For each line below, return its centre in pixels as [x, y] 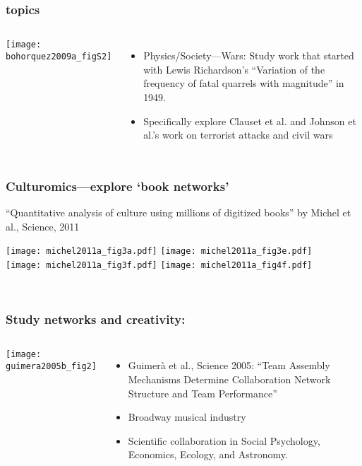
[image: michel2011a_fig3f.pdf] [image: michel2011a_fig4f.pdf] [159, 265]
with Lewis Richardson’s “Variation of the [234, 69]
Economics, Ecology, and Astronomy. [208, 454]
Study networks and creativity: [96, 319]
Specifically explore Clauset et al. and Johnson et [250, 121]
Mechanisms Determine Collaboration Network [229, 379]
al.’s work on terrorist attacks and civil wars [238, 135]
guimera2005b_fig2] [51, 366]
